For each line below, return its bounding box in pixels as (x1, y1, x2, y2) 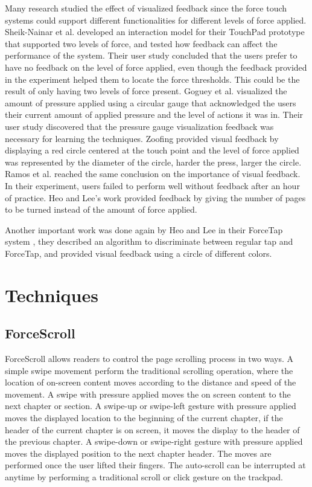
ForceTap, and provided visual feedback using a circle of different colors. (5, 247, 272, 259)
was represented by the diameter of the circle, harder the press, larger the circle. (5, 155, 302, 168)
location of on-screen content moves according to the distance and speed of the (5, 376, 296, 389)
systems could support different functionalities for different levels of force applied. (5, 13, 307, 26)
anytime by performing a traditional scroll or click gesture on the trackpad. (5, 470, 283, 483)
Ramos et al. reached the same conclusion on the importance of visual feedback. (5, 167, 301, 180)
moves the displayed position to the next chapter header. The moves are (5, 447, 272, 459)
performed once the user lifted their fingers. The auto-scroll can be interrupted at (5, 459, 306, 471)
